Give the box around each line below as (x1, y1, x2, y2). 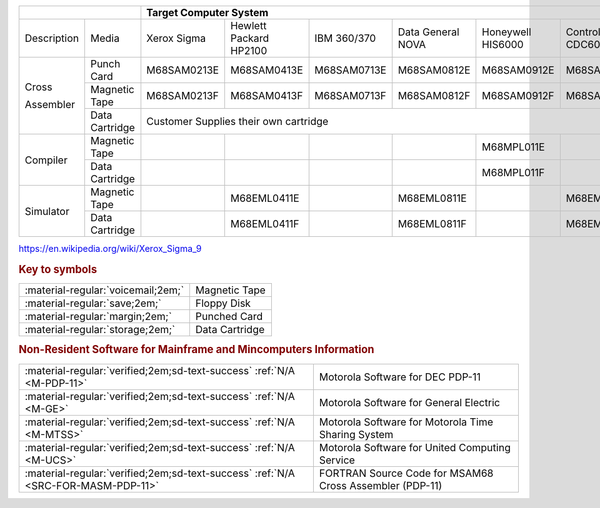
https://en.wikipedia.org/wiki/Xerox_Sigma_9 (18, 243, 202, 254)
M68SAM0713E (314, 63, 387, 77)
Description (24, 31, 80, 45)
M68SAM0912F (481, 89, 555, 102)
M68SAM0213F (146, 89, 220, 102)
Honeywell (481, 25, 532, 39)
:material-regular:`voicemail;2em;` (24, 283, 185, 297)
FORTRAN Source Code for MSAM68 (318, 466, 494, 480)
